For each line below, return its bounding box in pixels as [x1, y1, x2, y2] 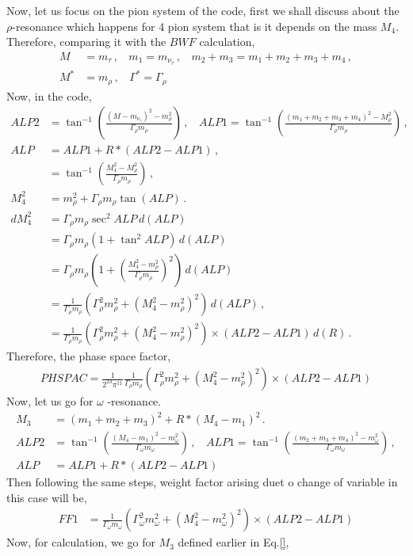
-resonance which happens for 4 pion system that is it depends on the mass [12, 17, 377, 34]
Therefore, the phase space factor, [6, 348, 171, 364]
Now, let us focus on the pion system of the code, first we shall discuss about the [6, 2, 400, 18]
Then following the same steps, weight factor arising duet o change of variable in [6, 474, 398, 490]
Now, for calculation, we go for [6, 534, 155, 550]
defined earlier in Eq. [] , [178, 534, 289, 550]
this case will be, [6, 489, 87, 505]
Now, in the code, [6, 87, 92, 104]
